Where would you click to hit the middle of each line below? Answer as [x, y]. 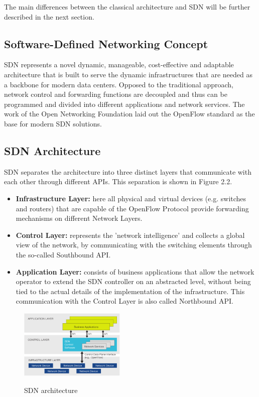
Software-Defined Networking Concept [106, 43]
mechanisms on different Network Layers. [79, 218]
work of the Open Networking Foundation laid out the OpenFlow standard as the [129, 114]
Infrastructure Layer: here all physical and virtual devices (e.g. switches [131, 198]
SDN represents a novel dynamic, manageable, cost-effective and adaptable [119, 64]
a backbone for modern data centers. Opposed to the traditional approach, [119, 84]
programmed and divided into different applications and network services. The [124, 104]
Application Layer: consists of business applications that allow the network [135, 271]
